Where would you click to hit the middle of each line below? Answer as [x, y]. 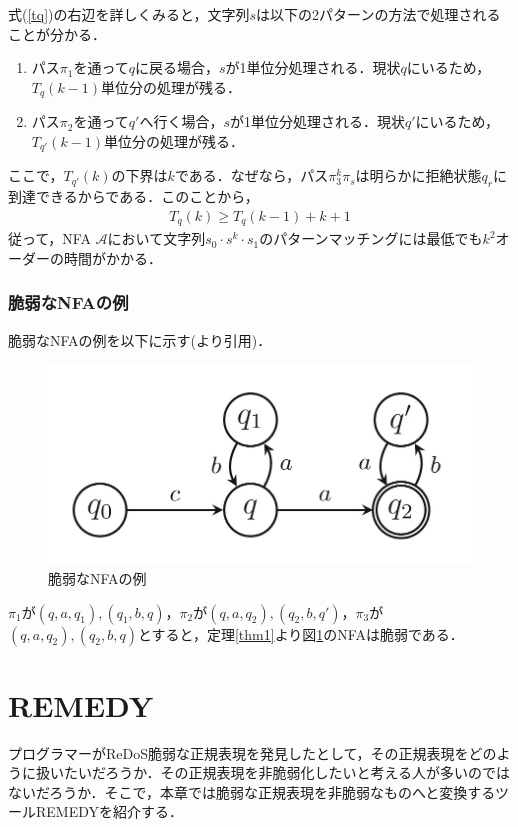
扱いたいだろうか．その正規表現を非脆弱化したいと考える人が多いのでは [273, 772]
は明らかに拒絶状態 [418, 175]
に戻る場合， [177, 67]
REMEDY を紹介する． [109, 811]
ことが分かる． [57, 33]
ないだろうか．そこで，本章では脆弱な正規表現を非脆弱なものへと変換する [251, 791]
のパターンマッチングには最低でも [371, 238]
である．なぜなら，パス [251, 175]
